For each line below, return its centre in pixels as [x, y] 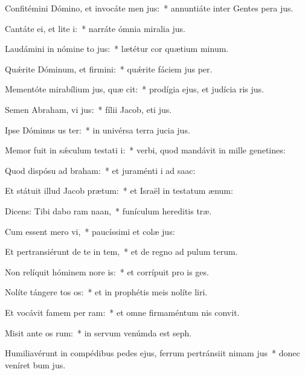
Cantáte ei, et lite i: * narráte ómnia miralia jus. [95, 28]
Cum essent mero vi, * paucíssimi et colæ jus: [90, 231]
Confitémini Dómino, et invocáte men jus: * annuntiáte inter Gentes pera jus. [149, 8]
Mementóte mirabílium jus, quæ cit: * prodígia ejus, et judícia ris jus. [135, 89]
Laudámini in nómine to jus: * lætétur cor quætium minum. [117, 49]
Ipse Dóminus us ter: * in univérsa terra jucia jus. [98, 130]
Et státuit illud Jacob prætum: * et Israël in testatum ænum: [119, 191]
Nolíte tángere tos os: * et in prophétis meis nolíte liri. [106, 292]
